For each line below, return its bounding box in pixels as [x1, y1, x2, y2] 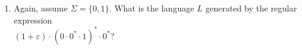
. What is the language [109, 2, 194, 14]
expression [13, 13, 52, 26]
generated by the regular [205, 2, 297, 14]
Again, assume [13, 2, 68, 14]
